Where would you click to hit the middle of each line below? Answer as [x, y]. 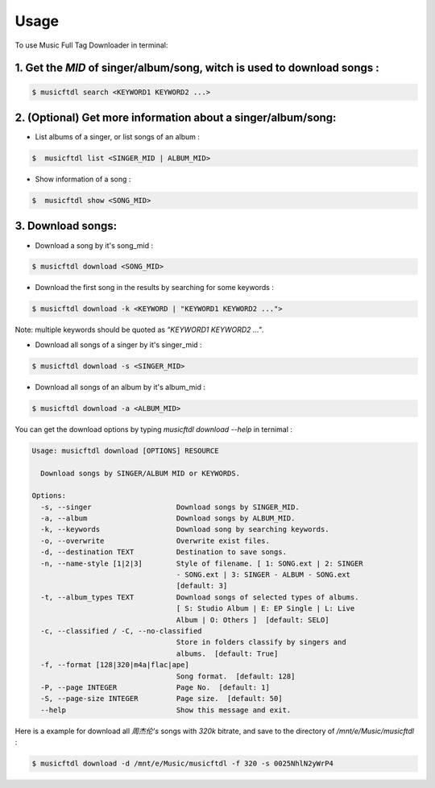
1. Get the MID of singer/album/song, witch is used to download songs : [197, 68]
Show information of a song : [83, 179]
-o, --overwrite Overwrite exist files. [155, 541]
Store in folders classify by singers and [261, 642]
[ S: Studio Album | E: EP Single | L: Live [265, 609]
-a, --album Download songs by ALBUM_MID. [168, 518]
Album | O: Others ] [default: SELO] [253, 620]
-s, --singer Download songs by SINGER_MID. [170, 507]
